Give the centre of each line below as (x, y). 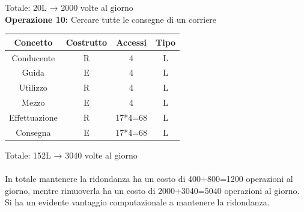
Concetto (33, 42)
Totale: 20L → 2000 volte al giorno (69, 7)
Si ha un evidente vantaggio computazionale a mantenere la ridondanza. (137, 202)
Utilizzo (33, 87)
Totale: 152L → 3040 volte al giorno (71, 155)
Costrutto (87, 42)
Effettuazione (33, 117)
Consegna (33, 132)
